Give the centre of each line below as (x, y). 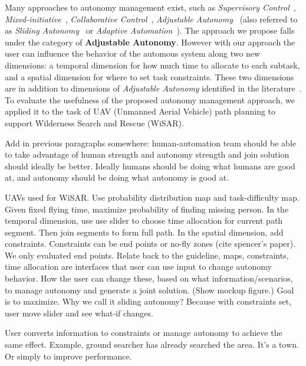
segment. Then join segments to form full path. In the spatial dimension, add (144, 232)
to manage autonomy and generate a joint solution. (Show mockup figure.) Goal (149, 290)
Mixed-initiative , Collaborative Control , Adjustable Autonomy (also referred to (151, 19)
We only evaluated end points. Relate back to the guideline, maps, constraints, (147, 255)
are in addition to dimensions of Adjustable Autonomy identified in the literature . (153, 88)
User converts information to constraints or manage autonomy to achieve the (144, 333)
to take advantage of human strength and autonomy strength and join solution (147, 154)
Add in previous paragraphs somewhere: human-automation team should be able (150, 143)
